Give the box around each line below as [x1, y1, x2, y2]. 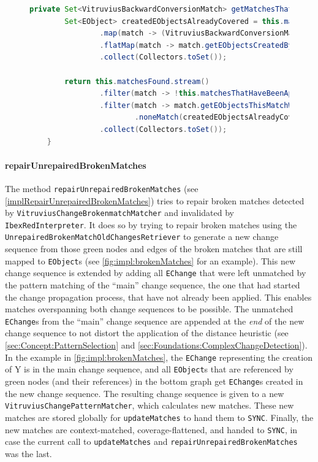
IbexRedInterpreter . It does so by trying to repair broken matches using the [5, 218, 297, 231]
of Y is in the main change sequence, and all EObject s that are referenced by [5, 363, 293, 375]
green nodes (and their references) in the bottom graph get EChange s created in [5, 374, 303, 387]
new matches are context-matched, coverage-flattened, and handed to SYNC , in [5, 423, 298, 436]
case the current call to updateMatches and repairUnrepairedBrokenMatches [5, 435, 298, 448]
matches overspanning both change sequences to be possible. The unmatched [5, 302, 293, 315]
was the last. [5, 447, 52, 460]
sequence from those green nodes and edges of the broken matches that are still [5, 242, 303, 255]
